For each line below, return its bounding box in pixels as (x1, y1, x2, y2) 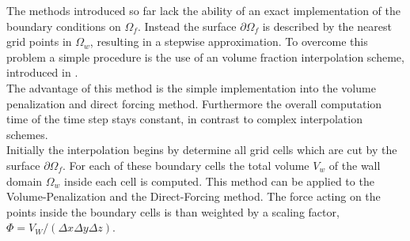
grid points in (6, 33, 72, 50)
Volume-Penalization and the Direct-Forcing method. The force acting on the (6, 188, 381, 205)
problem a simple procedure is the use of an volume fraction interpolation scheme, (6, 48, 404, 65)
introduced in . (6, 64, 78, 81)
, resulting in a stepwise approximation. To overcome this (89, 33, 368, 50)
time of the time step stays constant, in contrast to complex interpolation (6, 111, 363, 127)
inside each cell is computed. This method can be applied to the (64, 172, 374, 189)
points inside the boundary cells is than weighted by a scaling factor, (6, 203, 340, 220)
